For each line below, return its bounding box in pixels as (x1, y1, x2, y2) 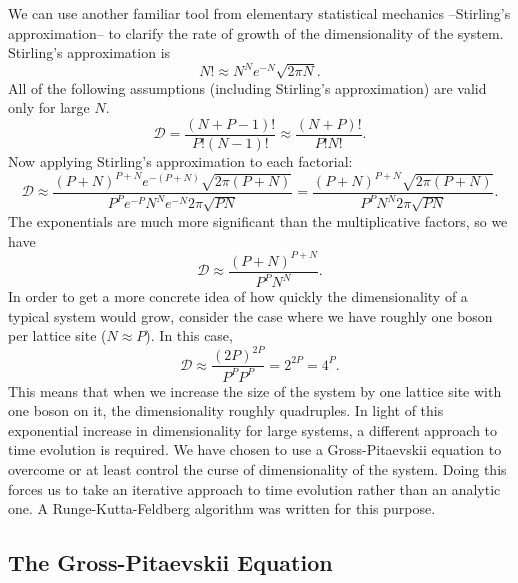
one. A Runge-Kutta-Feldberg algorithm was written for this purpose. (8, 498, 436, 519)
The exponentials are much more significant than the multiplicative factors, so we (8, 210, 508, 231)
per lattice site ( (8, 325, 107, 346)
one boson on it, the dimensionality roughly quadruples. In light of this (8, 400, 444, 421)
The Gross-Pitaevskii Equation (8, 547, 333, 578)
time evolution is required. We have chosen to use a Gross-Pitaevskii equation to (8, 439, 502, 460)
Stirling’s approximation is (8, 42, 171, 63)
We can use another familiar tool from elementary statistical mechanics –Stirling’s (8, 3, 511, 23)
